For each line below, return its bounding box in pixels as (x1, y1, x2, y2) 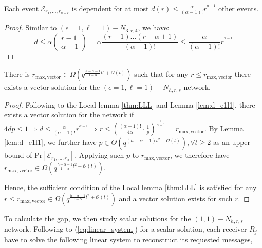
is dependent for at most (71, 3, 149, 13)
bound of (4, 150, 32, 160)
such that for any (134, 69, 189, 79)
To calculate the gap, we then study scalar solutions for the (4, 213, 191, 223)
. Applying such (74, 150, 124, 160)
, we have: (138, 22, 170, 33)
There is (4, 69, 30, 79)
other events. (218, 3, 259, 13)
